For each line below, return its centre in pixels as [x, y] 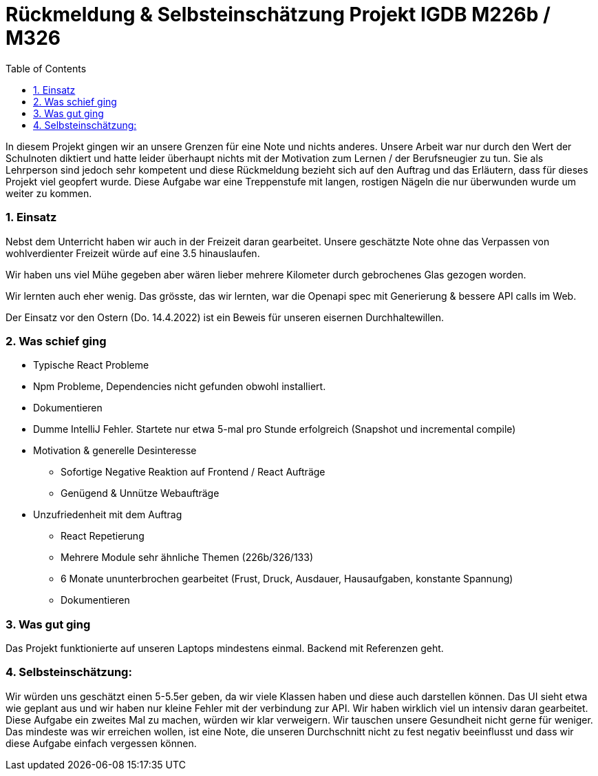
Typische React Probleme [91, 365]
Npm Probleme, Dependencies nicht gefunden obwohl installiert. [180, 387]
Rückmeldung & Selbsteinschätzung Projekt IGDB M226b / [278, 14]
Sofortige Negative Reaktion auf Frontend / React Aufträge [193, 472]
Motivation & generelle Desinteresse [115, 451]
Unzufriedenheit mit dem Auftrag [108, 515]
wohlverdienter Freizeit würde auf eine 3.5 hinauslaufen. [133, 253]
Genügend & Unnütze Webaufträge [140, 493]
